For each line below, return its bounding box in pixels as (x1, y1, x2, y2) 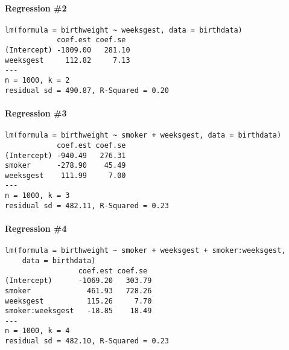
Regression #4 (5, 222, 67, 235)
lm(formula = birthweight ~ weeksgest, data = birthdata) (5, 25, 243, 34)
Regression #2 (5, 1, 67, 14)
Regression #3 (5, 106, 67, 119)
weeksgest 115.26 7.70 (5, 296, 152, 305)
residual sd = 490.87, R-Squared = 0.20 (5, 86, 170, 95)
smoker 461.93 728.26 (5, 286, 152, 295)
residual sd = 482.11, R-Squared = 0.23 (5, 201, 170, 210)
